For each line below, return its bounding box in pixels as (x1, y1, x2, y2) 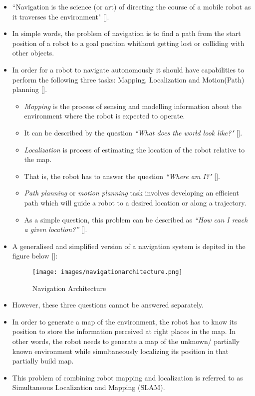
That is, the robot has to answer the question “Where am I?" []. (24, 170, 220, 181)
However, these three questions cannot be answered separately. (12, 299, 204, 310)
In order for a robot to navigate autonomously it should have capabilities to (12, 64, 245, 74)
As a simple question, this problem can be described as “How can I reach (24, 214, 248, 224)
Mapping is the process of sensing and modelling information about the (24, 100, 242, 111)
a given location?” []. (24, 224, 87, 234)
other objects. (12, 47, 54, 58)
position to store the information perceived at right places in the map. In (12, 326, 236, 336)
